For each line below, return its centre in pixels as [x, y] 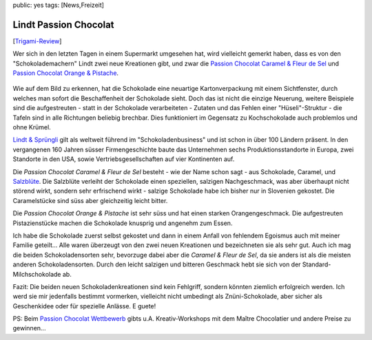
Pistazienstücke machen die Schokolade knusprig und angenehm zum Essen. [123, 223]
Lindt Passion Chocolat [63, 24]
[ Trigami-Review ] [37, 41]
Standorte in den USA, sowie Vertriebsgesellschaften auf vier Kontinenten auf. [124, 159]
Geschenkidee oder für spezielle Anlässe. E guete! [84, 306]
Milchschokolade [37, 274]
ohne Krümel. [32, 127]
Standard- [317, 264]
